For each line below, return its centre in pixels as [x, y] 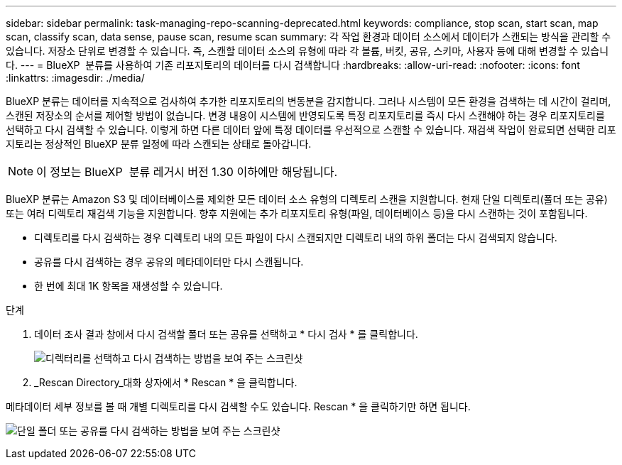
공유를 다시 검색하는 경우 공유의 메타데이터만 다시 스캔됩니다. [169, 262]
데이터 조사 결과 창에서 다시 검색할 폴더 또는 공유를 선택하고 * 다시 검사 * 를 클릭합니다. [226, 334]
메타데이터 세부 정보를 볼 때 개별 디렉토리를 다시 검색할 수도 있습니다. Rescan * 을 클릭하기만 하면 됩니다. [238, 406]
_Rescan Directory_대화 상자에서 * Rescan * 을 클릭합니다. [166, 382]
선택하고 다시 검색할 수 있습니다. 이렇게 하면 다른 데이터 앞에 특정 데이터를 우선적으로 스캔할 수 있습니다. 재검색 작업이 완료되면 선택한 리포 [311, 130]
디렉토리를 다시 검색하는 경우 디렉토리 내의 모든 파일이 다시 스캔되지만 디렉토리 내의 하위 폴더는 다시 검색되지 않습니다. [296, 237]
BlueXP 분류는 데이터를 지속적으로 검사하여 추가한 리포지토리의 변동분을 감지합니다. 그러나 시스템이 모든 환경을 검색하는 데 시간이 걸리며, [309, 101]
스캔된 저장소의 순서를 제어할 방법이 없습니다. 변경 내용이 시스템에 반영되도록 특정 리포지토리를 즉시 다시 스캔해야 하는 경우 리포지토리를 [305, 115]
